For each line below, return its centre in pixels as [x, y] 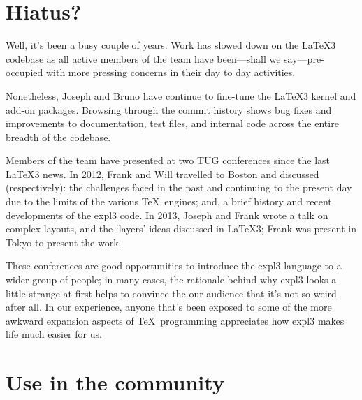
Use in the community [115, 382]
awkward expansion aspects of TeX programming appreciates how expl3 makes [175, 320]
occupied [24, 72]
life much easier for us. [54, 334]
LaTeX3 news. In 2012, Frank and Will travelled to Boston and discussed [162, 173]
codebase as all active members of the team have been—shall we [143, 58]
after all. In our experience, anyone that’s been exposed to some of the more [169, 307]
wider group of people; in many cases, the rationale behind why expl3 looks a [171, 280]
